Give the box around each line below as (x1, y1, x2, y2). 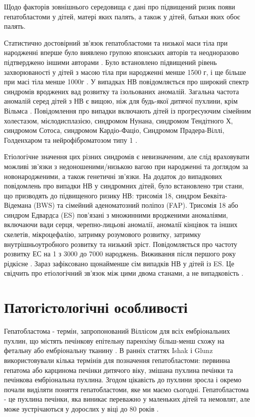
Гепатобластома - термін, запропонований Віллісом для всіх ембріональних (4, 326, 230, 336)
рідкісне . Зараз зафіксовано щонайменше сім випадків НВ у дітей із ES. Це (4, 258, 234, 268)
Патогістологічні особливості (4, 297, 188, 317)
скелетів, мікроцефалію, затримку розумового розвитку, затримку (4, 229, 201, 239)
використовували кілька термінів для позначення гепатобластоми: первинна (4, 355, 230, 365)
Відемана (4, 200, 32, 210)
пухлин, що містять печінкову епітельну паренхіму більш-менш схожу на (4, 335, 224, 346)
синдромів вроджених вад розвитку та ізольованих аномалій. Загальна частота (4, 86, 239, 96)
